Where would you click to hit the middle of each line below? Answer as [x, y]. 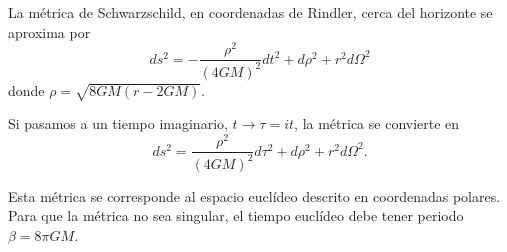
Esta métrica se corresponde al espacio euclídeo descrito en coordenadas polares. [254, 195]
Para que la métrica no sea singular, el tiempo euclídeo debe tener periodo [236, 215]
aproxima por [49, 31]
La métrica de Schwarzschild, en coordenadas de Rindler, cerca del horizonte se [250, 12]
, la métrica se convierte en [377, 123]
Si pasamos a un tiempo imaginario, [118, 123]
